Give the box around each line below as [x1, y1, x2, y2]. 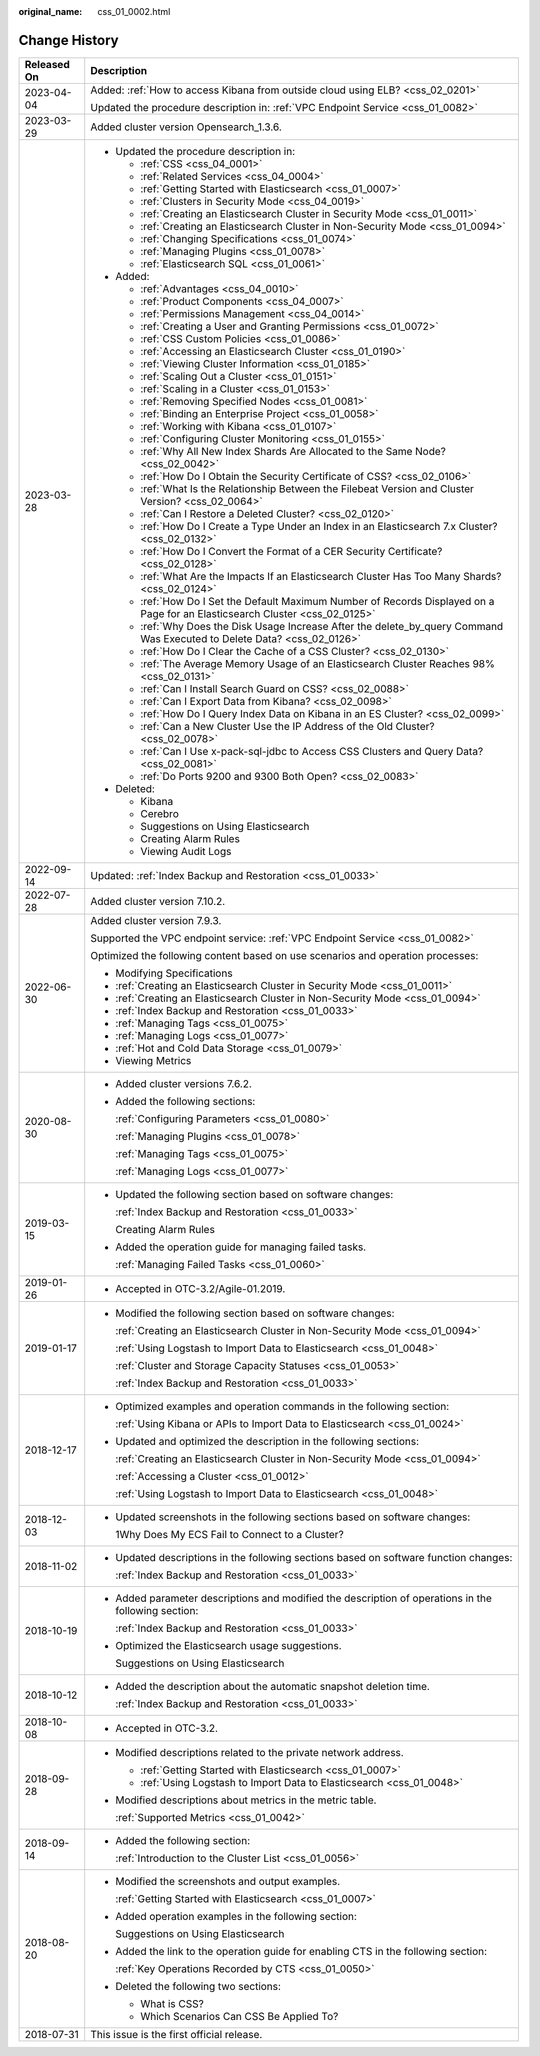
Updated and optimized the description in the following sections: [115, 1434, 420, 1448]
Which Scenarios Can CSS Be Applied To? [140, 2009, 339, 2023]
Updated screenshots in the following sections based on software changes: [115, 1510, 471, 1524]
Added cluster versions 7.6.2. [115, 1076, 252, 1090]
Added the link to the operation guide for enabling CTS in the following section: [115, 1944, 488, 1958]
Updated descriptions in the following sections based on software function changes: [115, 1550, 513, 1564]
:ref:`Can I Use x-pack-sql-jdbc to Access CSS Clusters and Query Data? [140, 744, 484, 758]
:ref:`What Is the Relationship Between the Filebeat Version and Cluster [140, 481, 475, 495]
